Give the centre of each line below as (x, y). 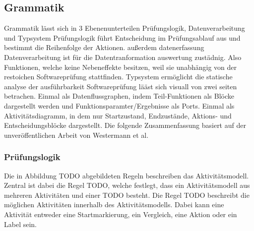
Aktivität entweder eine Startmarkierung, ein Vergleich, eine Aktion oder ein (121, 214)
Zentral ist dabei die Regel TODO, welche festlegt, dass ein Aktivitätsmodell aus (127, 185)
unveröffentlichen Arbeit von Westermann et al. (76, 135)
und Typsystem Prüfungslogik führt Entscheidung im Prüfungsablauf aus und (122, 37)
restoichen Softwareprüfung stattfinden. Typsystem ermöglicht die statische (118, 77)
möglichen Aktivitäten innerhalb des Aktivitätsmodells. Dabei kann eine (114, 204)
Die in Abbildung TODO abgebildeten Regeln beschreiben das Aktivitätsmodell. (127, 175)
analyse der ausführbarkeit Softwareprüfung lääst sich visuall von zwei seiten (121, 86)
